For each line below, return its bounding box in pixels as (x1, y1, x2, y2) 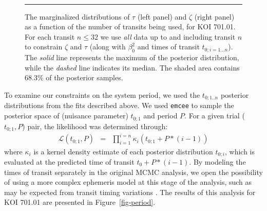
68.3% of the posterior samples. (25, 72, 123, 83)
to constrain (25, 41, 63, 52)
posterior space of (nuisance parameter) (4, 110, 128, 121)
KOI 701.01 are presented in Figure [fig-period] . (4, 197, 156, 207)
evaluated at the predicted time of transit (4, 156, 135, 167)
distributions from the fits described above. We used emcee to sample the (4, 100, 234, 111)
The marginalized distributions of (25, 11, 130, 22)
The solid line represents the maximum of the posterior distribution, (25, 52, 239, 63)
